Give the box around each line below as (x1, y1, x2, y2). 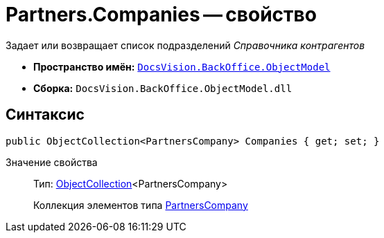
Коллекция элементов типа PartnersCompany (33, 199, 248, 211)
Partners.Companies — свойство (6, 3, 317, 26)
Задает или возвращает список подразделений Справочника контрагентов (6, 39, 365, 51)
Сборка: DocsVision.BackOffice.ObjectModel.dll (33, 82, 293, 94)
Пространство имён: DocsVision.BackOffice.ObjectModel (33, 60, 331, 73)
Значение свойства (6, 156, 98, 168)
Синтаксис (6, 106, 85, 124)
